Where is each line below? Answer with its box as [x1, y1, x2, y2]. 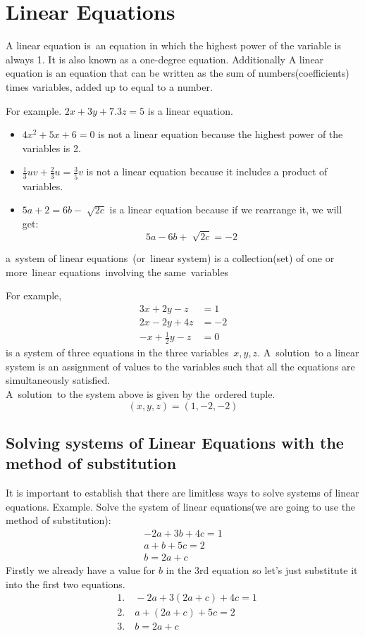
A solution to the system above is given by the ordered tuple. [6, 386, 276, 401]
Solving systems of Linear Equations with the [6, 431, 344, 453]
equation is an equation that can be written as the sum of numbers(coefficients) [6, 66, 349, 80]
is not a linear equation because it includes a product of [86, 164, 328, 179]
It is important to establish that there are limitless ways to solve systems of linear [6, 485, 359, 500]
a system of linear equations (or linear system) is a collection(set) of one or [6, 250, 335, 265]
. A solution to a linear [257, 345, 359, 360]
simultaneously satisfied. [6, 373, 111, 387]
